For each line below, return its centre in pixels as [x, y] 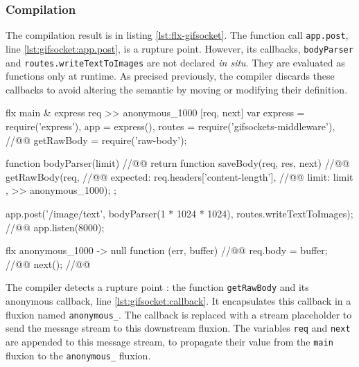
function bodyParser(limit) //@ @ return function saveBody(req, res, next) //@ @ [178, 163]
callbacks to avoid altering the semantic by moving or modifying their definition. [177, 89]
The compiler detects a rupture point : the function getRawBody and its [157, 287]
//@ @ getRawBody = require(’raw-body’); [96, 140]
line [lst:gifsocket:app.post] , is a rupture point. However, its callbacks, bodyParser [179, 48]
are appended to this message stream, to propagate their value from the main [169, 341]
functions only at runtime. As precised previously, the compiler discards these [170, 76]
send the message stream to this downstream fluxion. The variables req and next [178, 328]
